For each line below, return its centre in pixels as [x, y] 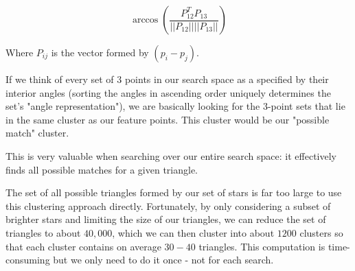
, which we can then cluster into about [193, 232]
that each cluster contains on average [83, 246]
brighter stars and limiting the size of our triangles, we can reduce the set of [166, 219]
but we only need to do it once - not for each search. [163, 260]
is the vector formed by [100, 52]
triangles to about [43, 232]
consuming [28, 260]
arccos [145, 20]
